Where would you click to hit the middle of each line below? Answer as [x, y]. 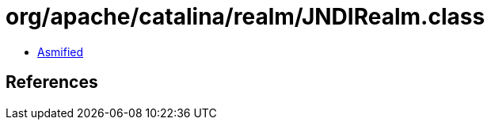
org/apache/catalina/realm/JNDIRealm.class [246, 17]
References [52, 82]
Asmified [61, 52]
